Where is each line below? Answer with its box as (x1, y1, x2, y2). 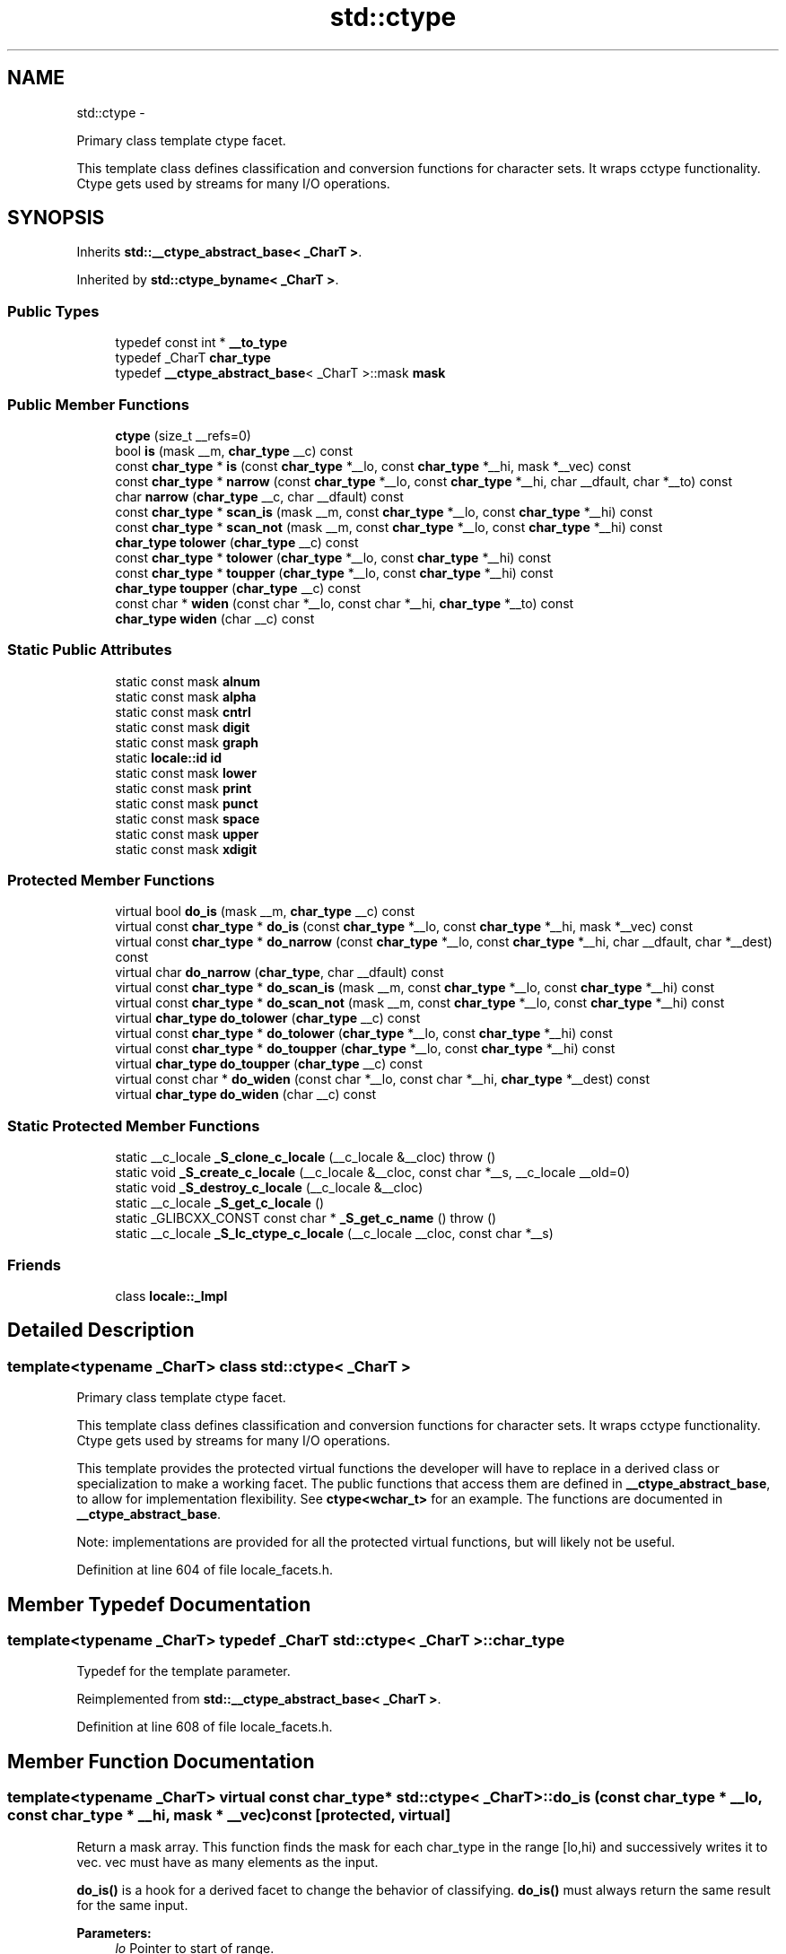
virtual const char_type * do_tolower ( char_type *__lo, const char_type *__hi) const (115, 1025, 613, 1042)
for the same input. (76, 1897, 188, 1913)
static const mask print (115, 780, 252, 796)
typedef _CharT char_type (115, 350, 271, 366)
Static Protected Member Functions (7, 1116, 260, 1135)
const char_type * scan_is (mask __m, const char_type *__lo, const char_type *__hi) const (115, 503, 653, 519)
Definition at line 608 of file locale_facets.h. (76, 1719, 333, 1735)
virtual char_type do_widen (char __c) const (115, 1086, 377, 1103)
